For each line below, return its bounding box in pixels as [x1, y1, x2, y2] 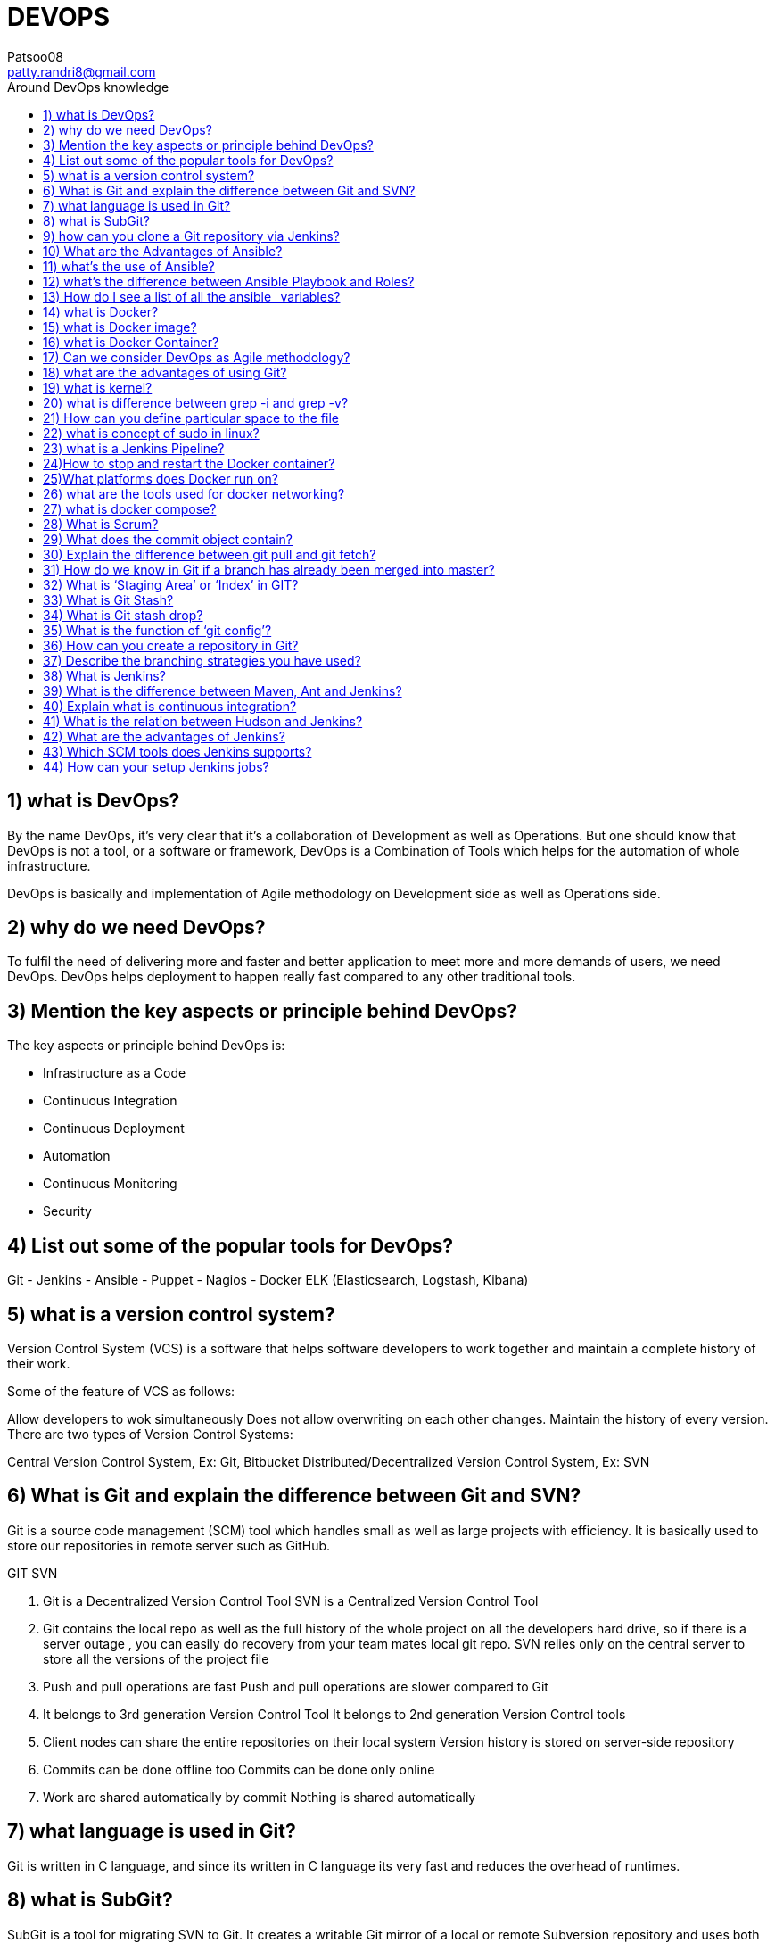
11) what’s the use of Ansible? [43, 258, 215, 274]
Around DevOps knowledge [7, 79, 169, 95]
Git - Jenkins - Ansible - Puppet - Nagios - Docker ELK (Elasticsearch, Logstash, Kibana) [7, 1272, 529, 1288]
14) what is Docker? [43, 303, 159, 319]
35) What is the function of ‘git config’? [43, 622, 272, 638]
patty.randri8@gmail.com [7, 63, 156, 79]
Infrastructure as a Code [43, 1065, 186, 1081]
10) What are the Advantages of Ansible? [43, 243, 283, 259]
